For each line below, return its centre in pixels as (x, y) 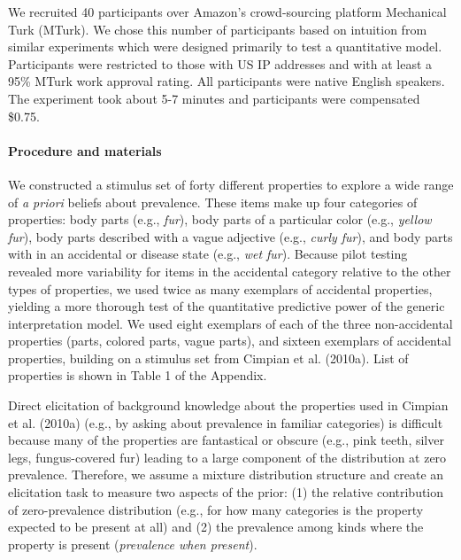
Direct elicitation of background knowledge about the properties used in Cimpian (228, 405)
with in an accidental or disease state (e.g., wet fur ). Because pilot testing (208, 254)
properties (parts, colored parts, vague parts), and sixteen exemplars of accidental (230, 341)
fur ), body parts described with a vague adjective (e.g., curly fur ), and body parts (230, 236)
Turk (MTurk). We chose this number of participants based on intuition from (218, 29)
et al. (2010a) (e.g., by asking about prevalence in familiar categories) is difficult (226, 422)
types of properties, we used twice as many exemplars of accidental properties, (220, 288)
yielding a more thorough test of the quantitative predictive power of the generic (227, 306)
